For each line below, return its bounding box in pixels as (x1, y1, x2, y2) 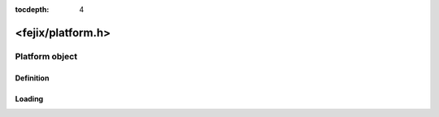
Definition (15, 73, 50, 83)
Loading (15, 93, 44, 103)
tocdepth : (15, 5, 50, 14)
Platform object (15, 50, 77, 62)
